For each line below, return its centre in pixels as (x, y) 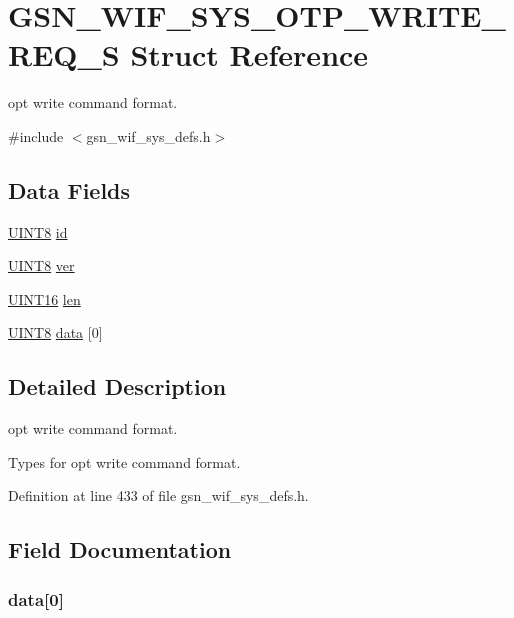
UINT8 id (38, 231)
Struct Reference (249, 54)
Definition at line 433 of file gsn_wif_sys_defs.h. (158, 495)
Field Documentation (120, 549)
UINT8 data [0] (55, 332)
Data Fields (69, 189)
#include (36, 135)
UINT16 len (44, 298)
